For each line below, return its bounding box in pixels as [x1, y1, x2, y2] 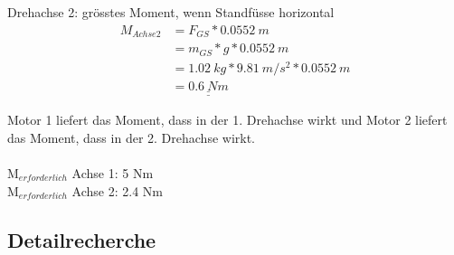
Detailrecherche [7, 225, 156, 253]
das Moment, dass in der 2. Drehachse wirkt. [7, 127, 255, 146]
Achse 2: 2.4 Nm [71, 181, 163, 200]
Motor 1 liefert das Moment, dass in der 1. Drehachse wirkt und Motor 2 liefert [7, 110, 448, 129]
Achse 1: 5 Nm [71, 163, 154, 182]
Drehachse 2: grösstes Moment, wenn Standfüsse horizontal [7, 3, 335, 21]
